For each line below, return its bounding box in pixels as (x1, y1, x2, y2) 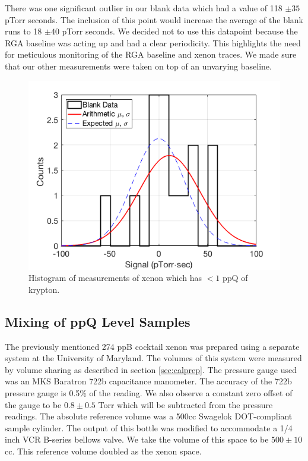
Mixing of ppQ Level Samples (5, 312, 190, 330)
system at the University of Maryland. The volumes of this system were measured (5, 352, 302, 364)
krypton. (28, 283, 60, 295)
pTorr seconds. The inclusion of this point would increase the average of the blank (5, 13, 303, 26)
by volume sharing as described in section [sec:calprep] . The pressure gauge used (5, 363, 297, 375)
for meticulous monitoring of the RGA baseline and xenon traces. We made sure (5, 48, 297, 61)
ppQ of (223, 271, 248, 284)
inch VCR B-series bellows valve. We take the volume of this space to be (5, 433, 269, 446)
